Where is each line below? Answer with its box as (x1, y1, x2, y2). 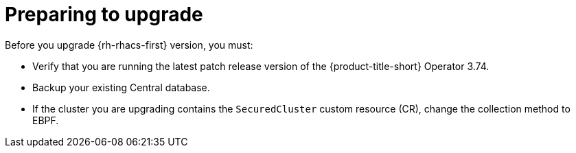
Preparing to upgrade (5, 3, 203, 26)
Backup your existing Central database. (32, 81, 210, 93)
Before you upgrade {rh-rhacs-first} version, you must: (5, 38, 253, 51)
